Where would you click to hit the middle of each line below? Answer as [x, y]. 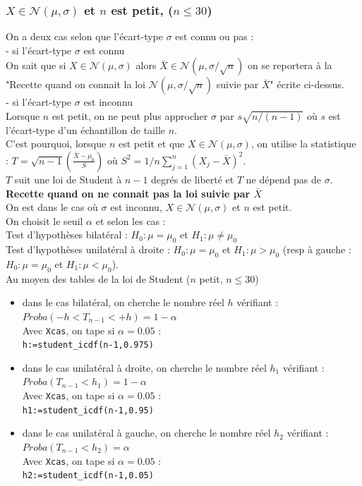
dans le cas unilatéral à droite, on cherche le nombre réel [144, 367]
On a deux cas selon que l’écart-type [85, 36]
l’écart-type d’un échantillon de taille [86, 129]
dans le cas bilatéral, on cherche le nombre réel [123, 302]
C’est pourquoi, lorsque [56, 144]
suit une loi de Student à [68, 179]
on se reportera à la [290, 65]
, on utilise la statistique [303, 144]
